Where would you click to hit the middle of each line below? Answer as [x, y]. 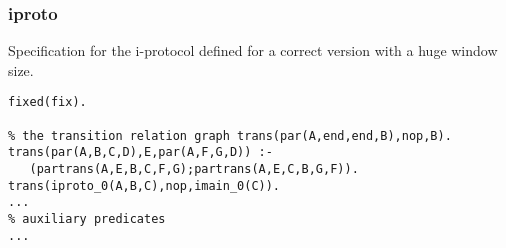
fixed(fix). [47, 102]
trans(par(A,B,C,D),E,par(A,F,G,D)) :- [140, 152]
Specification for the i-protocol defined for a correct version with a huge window [253, 50]
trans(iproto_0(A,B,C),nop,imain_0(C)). [144, 185]
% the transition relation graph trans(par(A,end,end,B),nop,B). [230, 135]
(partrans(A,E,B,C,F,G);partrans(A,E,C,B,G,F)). [194, 169]
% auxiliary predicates [87, 219]
